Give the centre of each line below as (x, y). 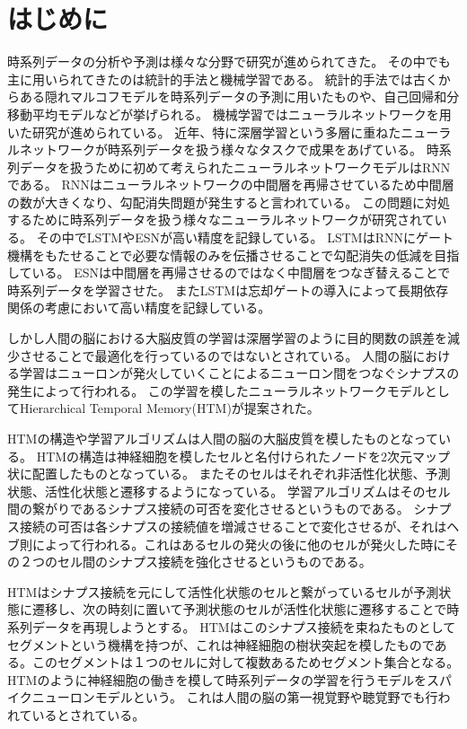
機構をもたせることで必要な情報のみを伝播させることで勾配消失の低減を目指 (233, 255)
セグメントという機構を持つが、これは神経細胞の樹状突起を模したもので (221, 644)
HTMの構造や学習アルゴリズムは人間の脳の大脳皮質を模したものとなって (223, 438)
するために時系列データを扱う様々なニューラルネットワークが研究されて (221, 220)
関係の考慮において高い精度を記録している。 (139, 307)
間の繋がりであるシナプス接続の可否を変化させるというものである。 (208, 509)
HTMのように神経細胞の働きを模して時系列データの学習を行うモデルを (217, 679)
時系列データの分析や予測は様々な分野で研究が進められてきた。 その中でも (229, 61)
